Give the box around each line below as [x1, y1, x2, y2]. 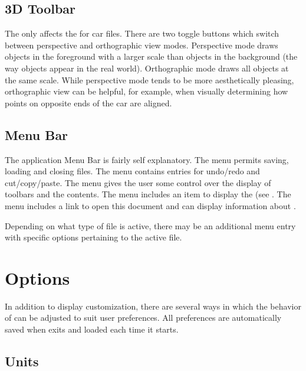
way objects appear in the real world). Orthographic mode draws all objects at [5, 61, 289, 74]
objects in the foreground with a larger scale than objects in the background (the [5, 50, 298, 63]
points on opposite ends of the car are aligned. [5, 96, 172, 109]
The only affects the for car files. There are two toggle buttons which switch [5, 27, 279, 40]
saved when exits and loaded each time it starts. [5, 323, 179, 336]
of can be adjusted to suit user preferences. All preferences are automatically [5, 311, 282, 324]
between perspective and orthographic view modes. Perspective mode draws [5, 38, 278, 51]
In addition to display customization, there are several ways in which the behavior [5, 300, 301, 312]
